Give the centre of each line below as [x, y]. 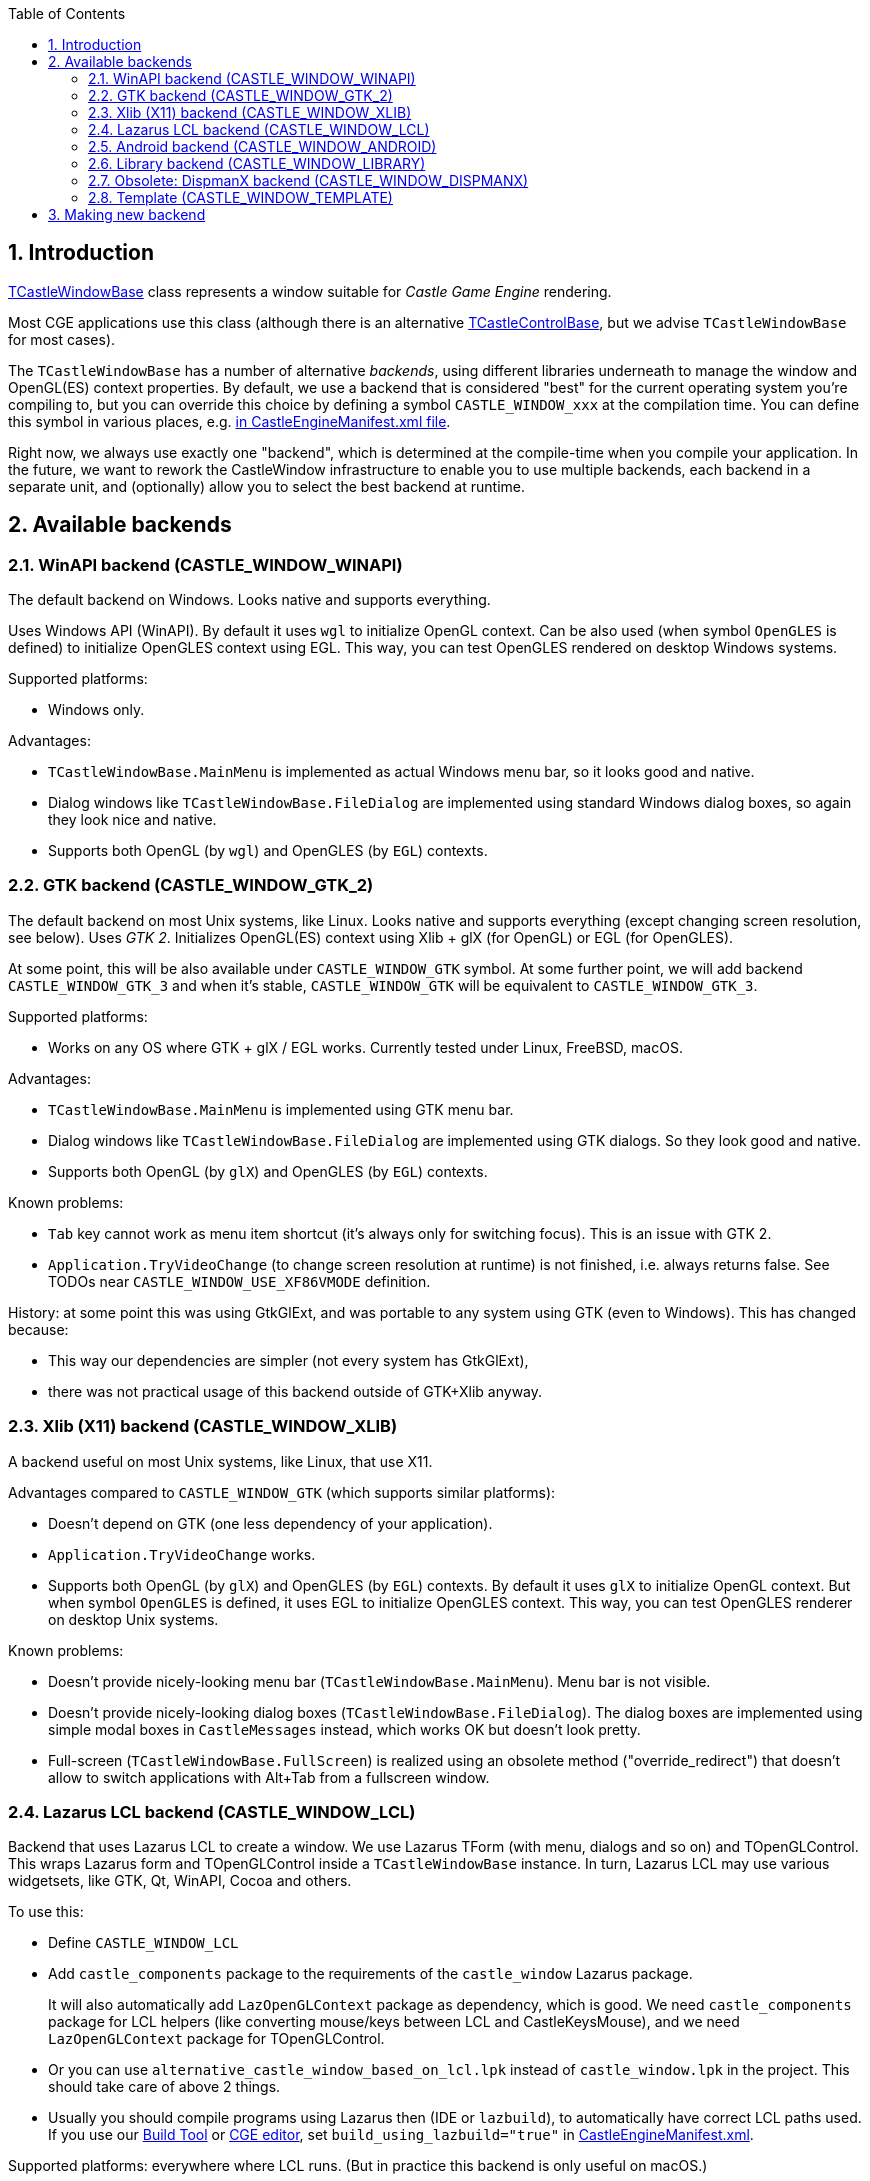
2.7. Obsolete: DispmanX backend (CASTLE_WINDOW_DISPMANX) [308, 180]
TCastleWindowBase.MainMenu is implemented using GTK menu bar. [281, 1109]
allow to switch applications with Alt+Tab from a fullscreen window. [269, 1777]
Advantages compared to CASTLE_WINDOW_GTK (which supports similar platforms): [282, 1492]
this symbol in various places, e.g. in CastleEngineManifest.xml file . [229, 421]
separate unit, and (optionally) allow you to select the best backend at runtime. [266, 486]
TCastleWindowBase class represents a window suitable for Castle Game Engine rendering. [310, 291]
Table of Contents [67, 13]
